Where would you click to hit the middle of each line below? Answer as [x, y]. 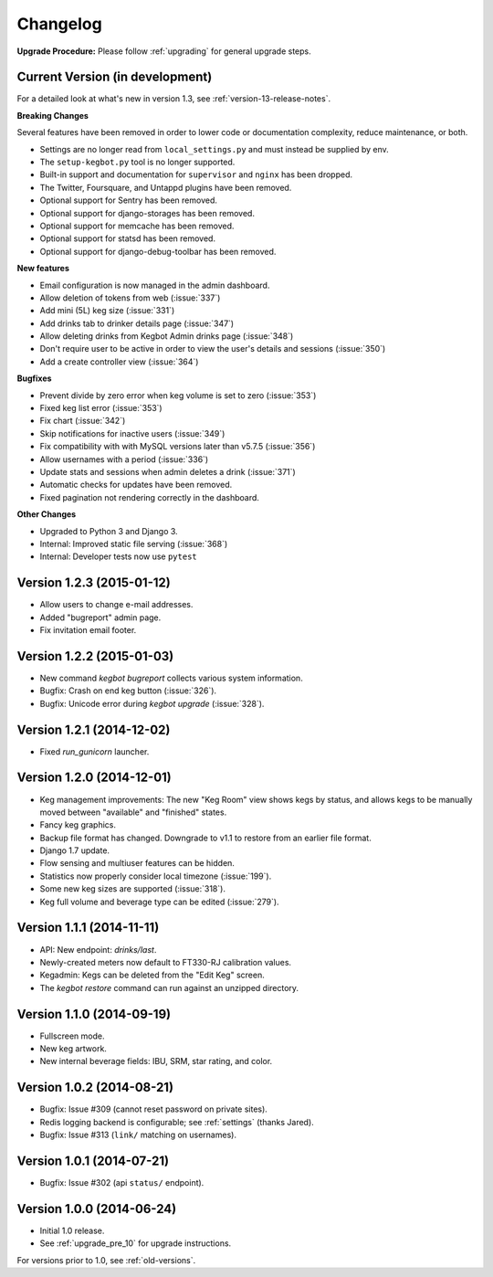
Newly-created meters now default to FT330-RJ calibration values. [166, 962]
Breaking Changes [52, 115]
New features [43, 269]
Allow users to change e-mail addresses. [116, 605]
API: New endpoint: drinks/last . [98, 949]
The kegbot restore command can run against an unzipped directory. [169, 987]
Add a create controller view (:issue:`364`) [119, 362]
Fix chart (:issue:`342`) [83, 421]
